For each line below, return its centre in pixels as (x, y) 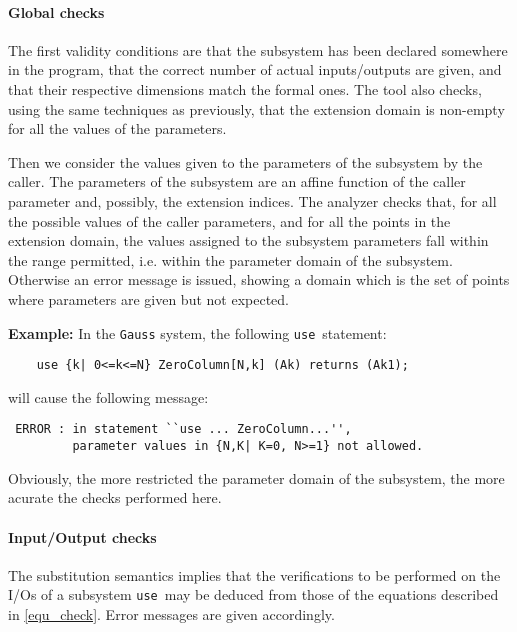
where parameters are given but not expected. (148, 298)
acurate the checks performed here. (115, 497)
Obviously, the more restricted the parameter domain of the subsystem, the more (256, 477)
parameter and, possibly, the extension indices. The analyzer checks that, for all (252, 200)
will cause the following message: (108, 396)
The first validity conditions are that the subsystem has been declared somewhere (258, 49)
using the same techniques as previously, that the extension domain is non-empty (256, 108)
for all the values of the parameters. (117, 128)
